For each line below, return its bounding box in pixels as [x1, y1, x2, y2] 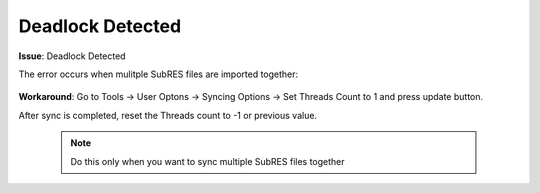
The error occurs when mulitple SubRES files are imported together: [18, 68, 299, 80]
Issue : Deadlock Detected [18, 50, 126, 62]
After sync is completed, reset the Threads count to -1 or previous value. [18, 109, 318, 121]
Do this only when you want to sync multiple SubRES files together [70, 155, 345, 167]
